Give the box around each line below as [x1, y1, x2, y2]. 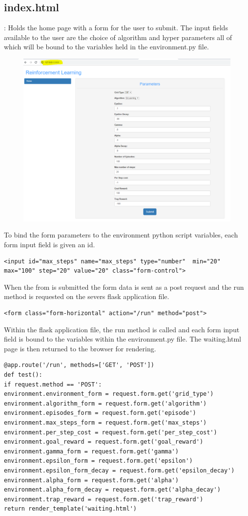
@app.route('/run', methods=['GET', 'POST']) [4, 362, 154, 369]
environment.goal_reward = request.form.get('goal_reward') [4, 438, 204, 446]
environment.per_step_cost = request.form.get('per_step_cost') [4, 429, 217, 436]
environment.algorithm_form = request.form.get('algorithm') [4, 400, 207, 407]
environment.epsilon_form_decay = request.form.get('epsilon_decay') [4, 467, 235, 474]
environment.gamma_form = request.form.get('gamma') [4, 448, 179, 455]
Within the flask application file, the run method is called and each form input [4, 324, 240, 334]
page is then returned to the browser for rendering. [4, 343, 156, 353]
